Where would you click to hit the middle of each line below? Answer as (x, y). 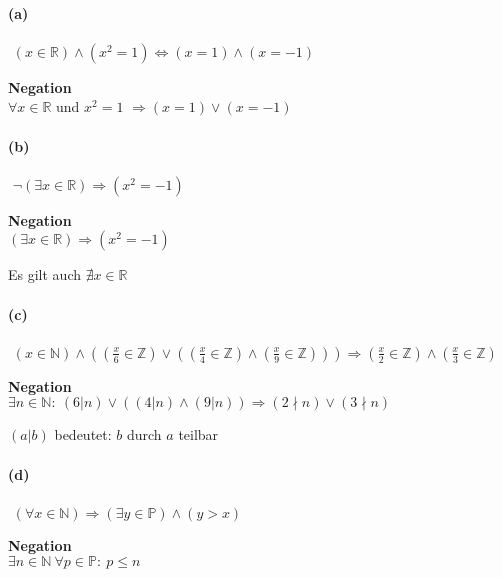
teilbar (198, 434)
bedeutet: (83, 434)
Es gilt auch (44, 274)
